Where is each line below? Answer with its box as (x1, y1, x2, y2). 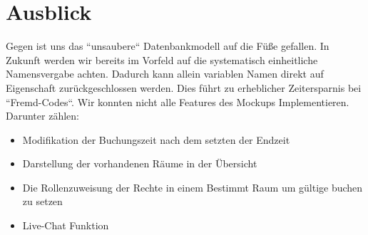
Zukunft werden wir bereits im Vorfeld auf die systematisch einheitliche (6, 52, 318, 67)
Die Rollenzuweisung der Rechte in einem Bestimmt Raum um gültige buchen (22, 179, 363, 194)
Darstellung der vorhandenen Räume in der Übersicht (22, 156, 257, 171)
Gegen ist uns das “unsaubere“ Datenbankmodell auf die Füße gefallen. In (6, 38, 329, 53)
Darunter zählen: (6, 108, 79, 123)
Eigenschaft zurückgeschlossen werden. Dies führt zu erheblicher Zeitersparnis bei (6, 80, 362, 95)
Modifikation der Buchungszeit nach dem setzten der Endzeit (22, 132, 290, 147)
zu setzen (22, 194, 63, 209)
